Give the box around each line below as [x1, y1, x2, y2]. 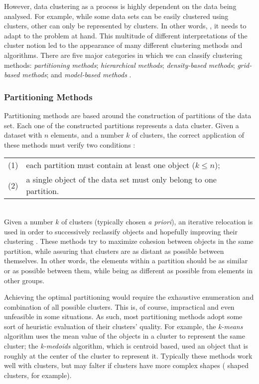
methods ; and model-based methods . [22, 69, 131, 80]
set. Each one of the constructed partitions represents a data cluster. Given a [4, 120, 239, 130]
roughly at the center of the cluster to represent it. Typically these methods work [4, 350, 253, 361]
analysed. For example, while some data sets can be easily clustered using [4, 10, 229, 21]
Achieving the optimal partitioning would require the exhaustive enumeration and [4, 292, 254, 302]
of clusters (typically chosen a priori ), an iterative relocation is [61, 216, 253, 226]
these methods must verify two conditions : [4, 139, 135, 150]
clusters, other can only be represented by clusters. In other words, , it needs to [4, 20, 247, 31]
